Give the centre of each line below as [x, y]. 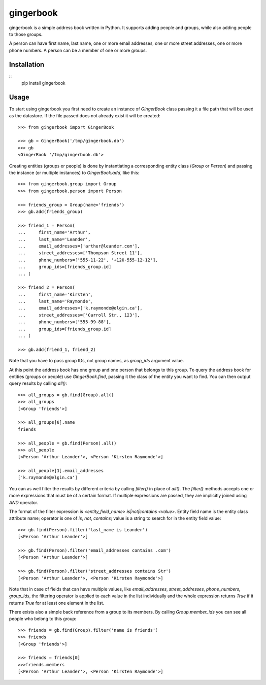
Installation [27, 64]
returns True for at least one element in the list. [57, 603]
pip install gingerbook [44, 83]
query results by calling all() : [38, 383]
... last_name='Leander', [54, 239]
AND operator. [24, 502]
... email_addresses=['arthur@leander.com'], [79, 246]
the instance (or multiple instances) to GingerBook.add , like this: [74, 173]
